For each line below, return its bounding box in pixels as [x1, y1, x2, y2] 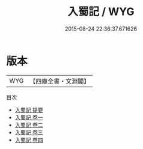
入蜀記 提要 [14, 106, 43, 114]
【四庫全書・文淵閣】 [29, 77, 90, 85]
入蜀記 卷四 [14, 136, 43, 144]
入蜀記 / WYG [67, 5, 135, 19]
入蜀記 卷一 [14, 114, 43, 121]
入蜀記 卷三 [14, 129, 43, 136]
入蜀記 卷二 [14, 121, 43, 129]
